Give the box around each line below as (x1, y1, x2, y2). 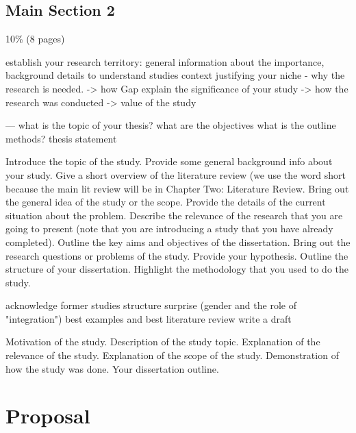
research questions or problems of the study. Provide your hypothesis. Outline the (5, 248, 348, 262)
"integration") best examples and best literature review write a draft (5, 311, 292, 325)
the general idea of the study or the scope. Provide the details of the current (5, 195, 326, 209)
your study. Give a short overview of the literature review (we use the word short (5, 167, 346, 182)
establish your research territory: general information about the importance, (5, 54, 325, 69)
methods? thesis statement (5, 131, 117, 145)
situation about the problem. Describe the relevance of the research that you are (5, 208, 343, 222)
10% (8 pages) (5, 32, 65, 46)
